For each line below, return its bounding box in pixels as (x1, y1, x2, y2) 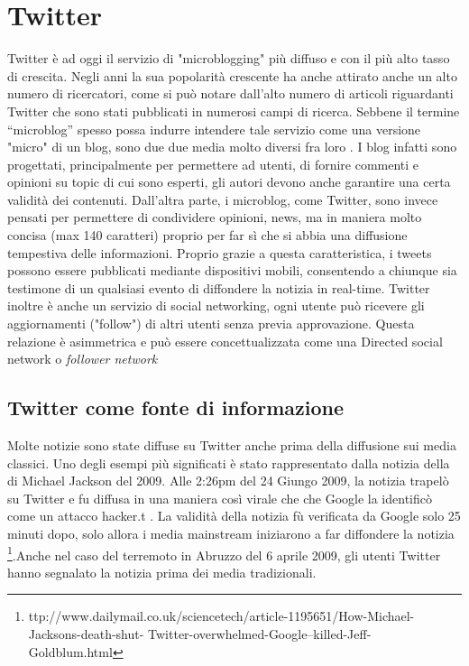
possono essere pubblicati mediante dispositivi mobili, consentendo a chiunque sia (7, 261, 457, 280)
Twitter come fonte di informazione (7, 393, 345, 421)
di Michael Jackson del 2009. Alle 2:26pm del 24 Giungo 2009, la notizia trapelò (7, 471, 449, 490)
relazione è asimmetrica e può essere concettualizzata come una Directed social (7, 331, 443, 350)
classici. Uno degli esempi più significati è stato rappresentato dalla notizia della (7, 453, 450, 472)
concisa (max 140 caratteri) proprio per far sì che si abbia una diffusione (7, 226, 408, 245)
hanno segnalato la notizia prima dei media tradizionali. (7, 562, 317, 581)
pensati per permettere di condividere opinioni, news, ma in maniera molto (7, 208, 422, 227)
